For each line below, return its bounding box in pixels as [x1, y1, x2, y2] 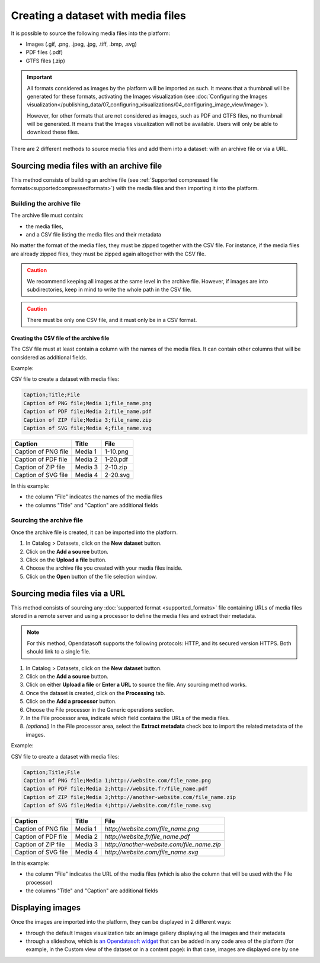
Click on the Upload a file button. [25, 556, 107, 563]
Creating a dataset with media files [11, 9, 186, 22]
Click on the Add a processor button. [25, 698, 117, 705]
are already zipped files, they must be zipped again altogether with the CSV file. [11, 250, 206, 257]
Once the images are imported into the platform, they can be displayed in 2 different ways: [11, 918, 232, 926]
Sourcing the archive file [11, 516, 83, 525]
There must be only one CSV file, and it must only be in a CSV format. [27, 316, 197, 323]
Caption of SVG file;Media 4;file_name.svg [23, 425, 152, 431]
